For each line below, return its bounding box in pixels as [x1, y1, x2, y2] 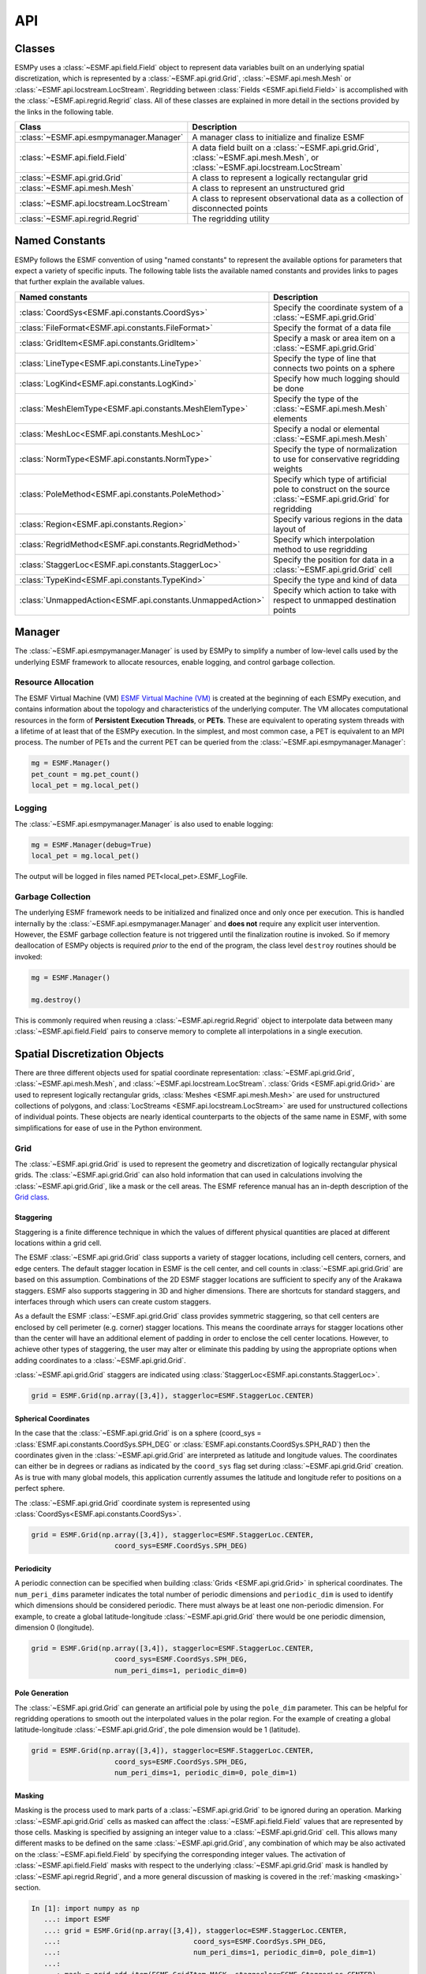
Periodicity [14, 1563, 51, 1573]
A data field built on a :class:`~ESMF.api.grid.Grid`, [192, 142, 379, 153]
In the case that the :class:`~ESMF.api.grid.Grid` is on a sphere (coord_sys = [14, 1428, 262, 1438]
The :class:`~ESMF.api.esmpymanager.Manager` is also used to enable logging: [14, 819, 274, 828]
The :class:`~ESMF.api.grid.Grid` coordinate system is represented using [14, 1498, 251, 1507]
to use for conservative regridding [273, 453, 400, 464]
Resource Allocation [14, 677, 95, 688]
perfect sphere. [14, 1484, 65, 1493]
